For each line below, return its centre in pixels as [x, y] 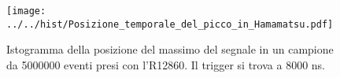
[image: [26, 11]
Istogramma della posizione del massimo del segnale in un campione [170, 49]
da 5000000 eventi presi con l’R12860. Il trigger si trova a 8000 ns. [166, 64]
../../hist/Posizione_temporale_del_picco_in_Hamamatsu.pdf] [170, 24]
